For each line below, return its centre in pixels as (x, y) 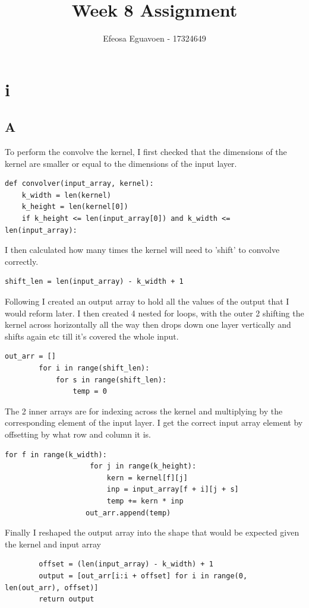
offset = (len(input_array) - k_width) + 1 (126, 564)
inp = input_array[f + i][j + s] (173, 490)
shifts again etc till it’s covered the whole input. (92, 336)
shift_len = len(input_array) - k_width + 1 (94, 282)
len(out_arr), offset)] (52, 588)
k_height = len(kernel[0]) (75, 207)
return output (67, 599)
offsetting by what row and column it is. (78, 434)
